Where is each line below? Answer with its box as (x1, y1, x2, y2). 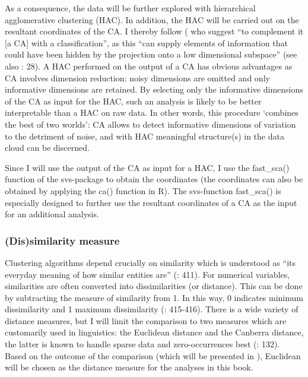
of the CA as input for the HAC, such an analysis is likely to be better (5, 94, 262, 107)
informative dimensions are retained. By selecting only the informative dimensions (5, 83, 303, 96)
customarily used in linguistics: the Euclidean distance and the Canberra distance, (5, 326, 304, 338)
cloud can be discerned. (5, 141, 90, 154)
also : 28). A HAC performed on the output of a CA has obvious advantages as (5, 59, 293, 72)
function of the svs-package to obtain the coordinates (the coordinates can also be (5, 173, 303, 185)
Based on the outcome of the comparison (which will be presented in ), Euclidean (5, 349, 301, 362)
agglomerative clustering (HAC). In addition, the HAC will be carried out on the (5, 13, 299, 26)
